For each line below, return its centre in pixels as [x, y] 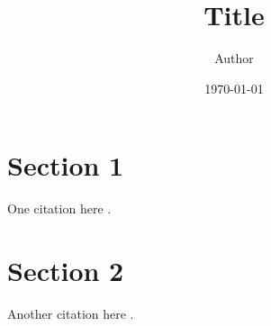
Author [234, 58]
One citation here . [59, 208]
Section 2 [66, 271]
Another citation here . [71, 313]
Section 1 [66, 165]
